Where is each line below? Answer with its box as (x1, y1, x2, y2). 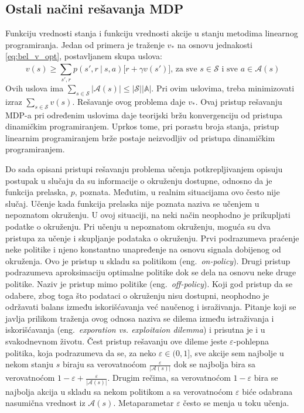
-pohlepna (233, 335, 269, 347)
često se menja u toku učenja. (183, 397, 289, 409)
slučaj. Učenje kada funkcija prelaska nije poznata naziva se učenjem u (5, 197, 259, 209)
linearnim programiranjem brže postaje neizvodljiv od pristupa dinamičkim (5, 131, 275, 144)
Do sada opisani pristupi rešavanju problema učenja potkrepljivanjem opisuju (5, 163, 283, 175)
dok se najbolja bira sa (173, 358, 255, 370)
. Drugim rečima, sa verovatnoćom (107, 371, 231, 384)
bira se (254, 371, 278, 384)
